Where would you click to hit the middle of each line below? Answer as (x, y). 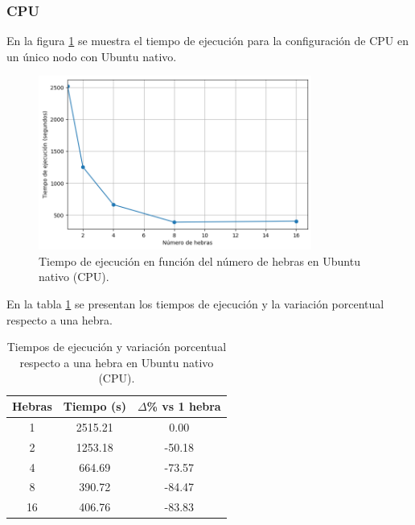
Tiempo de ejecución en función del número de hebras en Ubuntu (199, 260)
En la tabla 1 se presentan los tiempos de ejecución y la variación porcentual (195, 304)
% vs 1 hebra (184, 406)
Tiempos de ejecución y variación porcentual (117, 347)
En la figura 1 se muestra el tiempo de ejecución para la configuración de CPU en (208, 41)
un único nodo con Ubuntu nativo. (92, 56)
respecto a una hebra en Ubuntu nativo (117, 362)
